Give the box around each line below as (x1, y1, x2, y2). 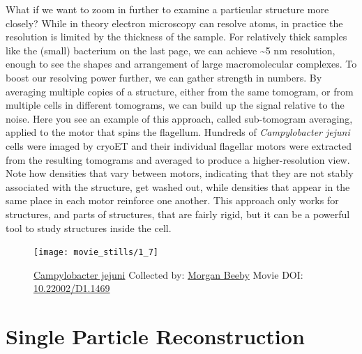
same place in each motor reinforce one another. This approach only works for (6, 193, 339, 208)
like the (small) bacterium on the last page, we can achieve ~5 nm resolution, (6, 43, 335, 57)
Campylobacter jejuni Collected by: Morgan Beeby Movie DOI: (33, 267, 303, 282)
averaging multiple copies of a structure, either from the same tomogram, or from (6, 84, 354, 98)
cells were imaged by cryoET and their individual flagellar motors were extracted (6, 138, 352, 153)
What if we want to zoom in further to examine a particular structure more (6, 2, 329, 16)
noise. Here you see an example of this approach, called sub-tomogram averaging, (6, 111, 353, 125)
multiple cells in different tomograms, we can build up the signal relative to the (6, 98, 345, 112)
